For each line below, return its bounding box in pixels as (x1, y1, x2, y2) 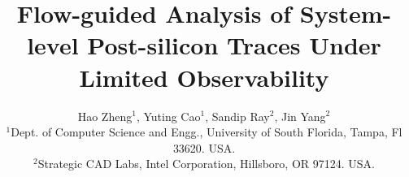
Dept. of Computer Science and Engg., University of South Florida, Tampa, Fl (11, 123, 402, 140)
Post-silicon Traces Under (87, 28, 381, 62)
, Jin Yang (274, 107, 326, 124)
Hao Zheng (77, 107, 133, 124)
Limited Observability (79, 60, 329, 93)
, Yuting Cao (136, 107, 201, 124)
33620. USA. (172, 139, 236, 156)
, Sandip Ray (205, 107, 270, 124)
